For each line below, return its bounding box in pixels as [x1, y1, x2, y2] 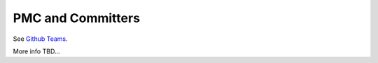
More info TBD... [13, 47, 60, 55]
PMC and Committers [13, 10, 140, 26]
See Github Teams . [13, 35, 68, 43]
